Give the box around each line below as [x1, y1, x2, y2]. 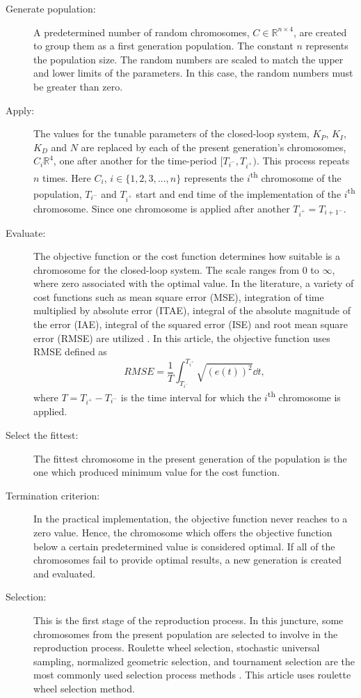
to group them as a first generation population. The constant [33, 38, 294, 53]
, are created [293, 24, 347, 39]
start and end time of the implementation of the [136, 187, 342, 201]
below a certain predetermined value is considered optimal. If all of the [33, 538, 335, 553]
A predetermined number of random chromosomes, [33, 24, 250, 39]
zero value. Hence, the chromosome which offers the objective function [33, 525, 332, 539]
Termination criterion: [6, 488, 100, 502]
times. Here [42, 170, 91, 185]
